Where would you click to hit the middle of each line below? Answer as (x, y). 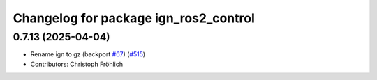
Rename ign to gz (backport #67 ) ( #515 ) (88, 54)
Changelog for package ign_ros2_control (134, 18)
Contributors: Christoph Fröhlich (77, 64)
